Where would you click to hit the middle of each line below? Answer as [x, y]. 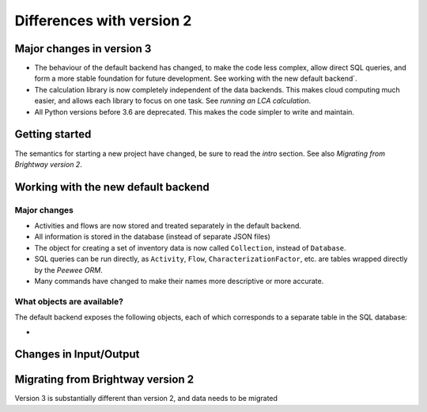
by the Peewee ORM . [68, 270]
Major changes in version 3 [83, 49]
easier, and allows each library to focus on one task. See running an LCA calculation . [173, 101]
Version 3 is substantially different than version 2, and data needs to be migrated [146, 399]
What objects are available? [69, 301]
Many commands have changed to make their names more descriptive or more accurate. [179, 282]
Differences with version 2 [103, 21]
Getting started [53, 134]
